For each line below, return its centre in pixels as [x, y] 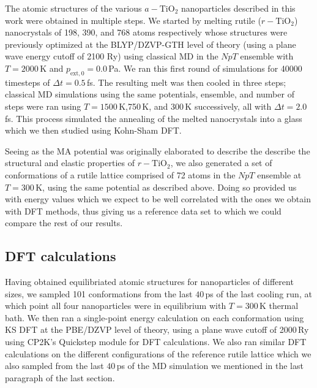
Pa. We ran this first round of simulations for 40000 [205, 68]
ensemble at [279, 174]
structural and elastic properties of [70, 163]
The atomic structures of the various [73, 8]
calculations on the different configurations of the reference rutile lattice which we [158, 353]
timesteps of [28, 82]
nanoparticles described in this [238, 8]
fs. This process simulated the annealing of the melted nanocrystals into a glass [154, 118]
